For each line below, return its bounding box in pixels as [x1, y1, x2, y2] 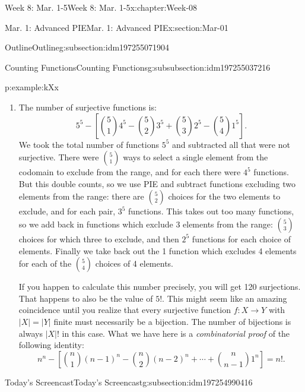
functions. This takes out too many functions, [128, 205, 294, 217]
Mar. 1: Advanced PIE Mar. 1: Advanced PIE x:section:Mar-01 [5, 21, 228, 33]
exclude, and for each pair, [18, 205, 116, 217]
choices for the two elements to [168, 190, 281, 203]
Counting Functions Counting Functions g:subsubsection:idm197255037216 [5, 61, 271, 73]
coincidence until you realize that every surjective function [18, 304, 231, 316]
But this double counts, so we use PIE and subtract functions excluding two [18, 177, 296, 189]
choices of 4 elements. [95, 257, 173, 270]
